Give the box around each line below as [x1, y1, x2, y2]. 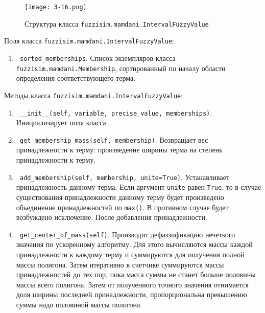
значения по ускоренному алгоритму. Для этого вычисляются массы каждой [16, 239, 253, 250]
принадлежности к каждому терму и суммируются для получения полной [16, 249, 245, 260]
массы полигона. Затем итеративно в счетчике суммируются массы [16, 259, 224, 270]
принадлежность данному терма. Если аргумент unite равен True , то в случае [16, 182, 261, 192]
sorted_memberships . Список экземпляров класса [19, 52, 176, 63]
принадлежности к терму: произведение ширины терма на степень [16, 144, 223, 155]
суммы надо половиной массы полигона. [16, 299, 142, 309]
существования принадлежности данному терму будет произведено [16, 191, 224, 202]
